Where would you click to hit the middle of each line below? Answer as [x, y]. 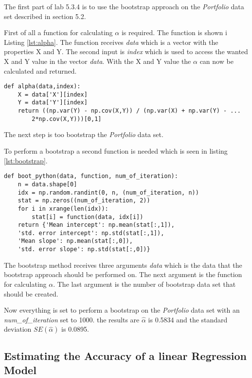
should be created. [31, 293]
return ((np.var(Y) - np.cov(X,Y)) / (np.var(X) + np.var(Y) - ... [129, 111]
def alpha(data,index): [42, 87]
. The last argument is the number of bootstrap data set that [144, 284]
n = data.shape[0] [47, 184]
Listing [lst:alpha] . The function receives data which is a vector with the [111, 42]
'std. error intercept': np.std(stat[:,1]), [91, 233]
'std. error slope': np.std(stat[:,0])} [84, 249]
